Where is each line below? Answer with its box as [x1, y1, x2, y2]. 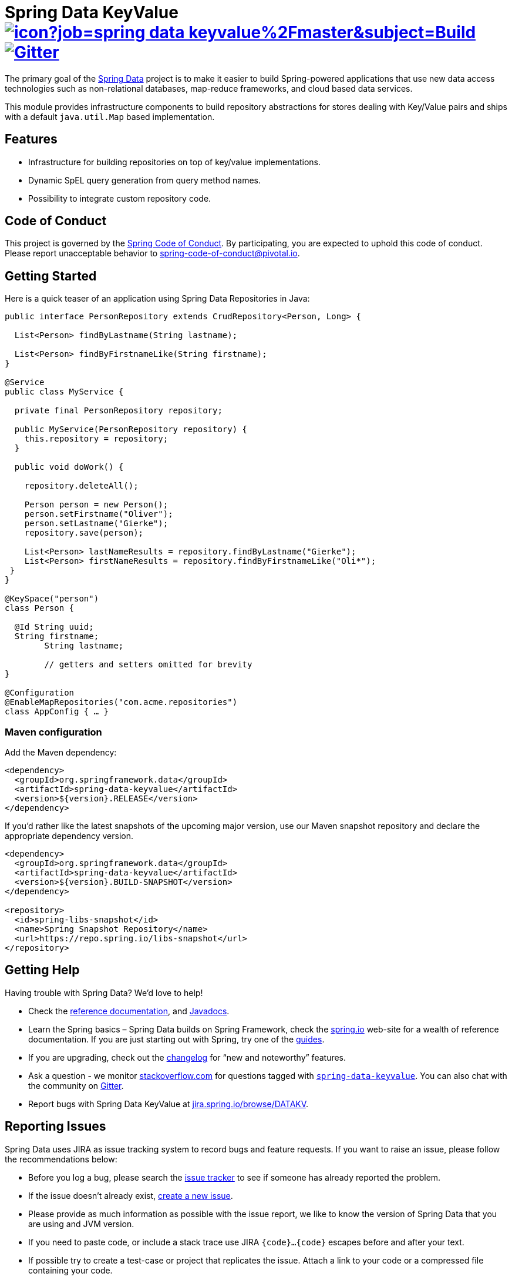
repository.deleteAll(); [24, 481, 139, 491]
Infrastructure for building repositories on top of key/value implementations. [28, 156, 321, 167]
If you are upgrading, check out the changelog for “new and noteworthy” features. [28, 1052, 346, 1062]
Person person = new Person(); [24, 500, 169, 510]
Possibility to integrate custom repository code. [28, 193, 211, 203]
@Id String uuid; [14, 622, 94, 632]
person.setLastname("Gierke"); [24, 519, 169, 529]
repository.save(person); [24, 528, 144, 538]
